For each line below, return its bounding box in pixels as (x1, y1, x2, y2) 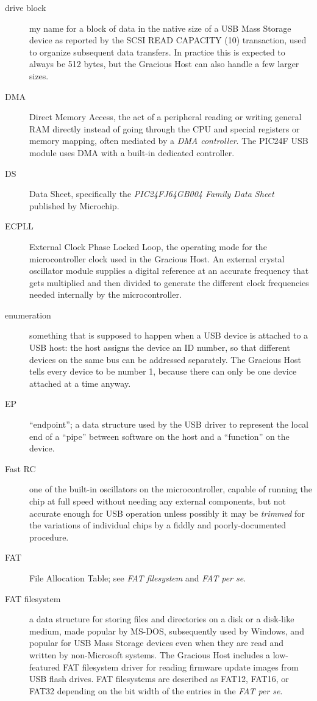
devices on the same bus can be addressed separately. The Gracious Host (29, 353, 302, 365)
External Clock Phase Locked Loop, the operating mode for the (29, 240, 267, 253)
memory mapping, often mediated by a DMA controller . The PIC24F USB (29, 134, 308, 147)
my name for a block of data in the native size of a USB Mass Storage (29, 21, 291, 34)
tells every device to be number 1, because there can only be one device (29, 365, 297, 378)
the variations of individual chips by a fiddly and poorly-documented (29, 519, 287, 531)
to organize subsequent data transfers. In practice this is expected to (29, 45, 285, 58)
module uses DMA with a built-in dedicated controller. (29, 146, 235, 159)
